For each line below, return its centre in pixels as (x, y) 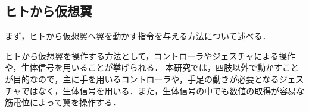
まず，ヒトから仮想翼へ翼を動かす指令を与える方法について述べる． (138, 36)
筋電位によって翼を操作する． (63, 102)
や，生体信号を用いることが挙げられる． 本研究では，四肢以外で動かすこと (152, 67)
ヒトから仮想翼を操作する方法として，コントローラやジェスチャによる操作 (150, 55)
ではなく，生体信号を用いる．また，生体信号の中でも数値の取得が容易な (163, 90)
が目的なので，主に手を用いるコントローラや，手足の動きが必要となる (142, 79)
